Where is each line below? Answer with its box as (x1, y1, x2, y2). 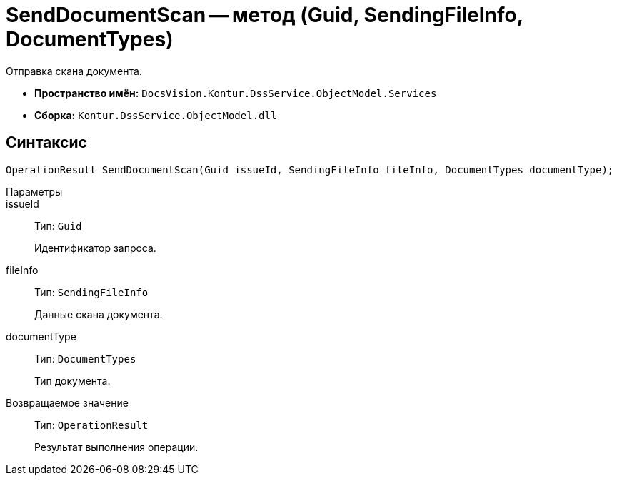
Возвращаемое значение (6, 396, 129, 409)
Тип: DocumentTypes (34, 352, 136, 365)
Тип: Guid (34, 219, 82, 232)
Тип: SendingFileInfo (34, 285, 149, 298)
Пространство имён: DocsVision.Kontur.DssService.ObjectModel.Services (34, 86, 437, 99)
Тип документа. (34, 374, 111, 387)
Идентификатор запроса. (34, 241, 156, 254)
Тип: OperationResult (34, 418, 149, 431)
